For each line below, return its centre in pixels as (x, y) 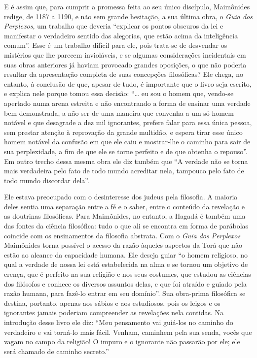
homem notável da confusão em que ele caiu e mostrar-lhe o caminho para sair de (127, 142)
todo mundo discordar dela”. (47, 180)
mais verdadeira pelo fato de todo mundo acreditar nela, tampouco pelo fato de (124, 171)
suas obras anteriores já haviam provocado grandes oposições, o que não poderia (125, 64)
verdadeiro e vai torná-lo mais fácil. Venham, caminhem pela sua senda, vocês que (128, 332)
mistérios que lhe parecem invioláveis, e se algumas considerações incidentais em (125, 54)
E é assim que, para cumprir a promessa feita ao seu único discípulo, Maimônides (127, 6)
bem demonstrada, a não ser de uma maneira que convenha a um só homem (119, 113)
